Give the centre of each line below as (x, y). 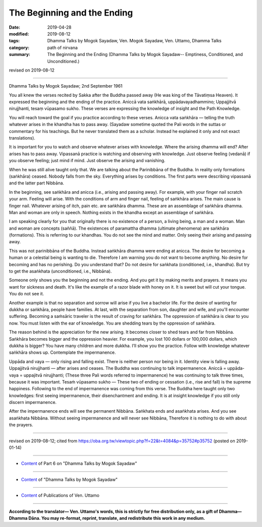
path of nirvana (62, 47)
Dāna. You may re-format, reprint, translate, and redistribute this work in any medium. (117, 518)
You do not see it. (26, 294)
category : (19, 47)
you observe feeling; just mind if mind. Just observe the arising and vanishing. (87, 161)
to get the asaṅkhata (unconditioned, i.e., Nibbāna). (60, 271)
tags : (14, 41)
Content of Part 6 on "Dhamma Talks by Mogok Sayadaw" (79, 463)
